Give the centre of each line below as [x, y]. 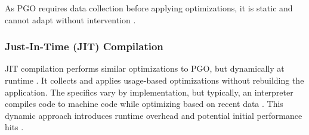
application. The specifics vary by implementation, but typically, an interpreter [149, 92]
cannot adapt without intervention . [70, 19]
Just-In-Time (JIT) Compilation [84, 46]
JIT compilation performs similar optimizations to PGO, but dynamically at [145, 68]
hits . [14, 127]
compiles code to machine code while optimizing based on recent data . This [144, 104]
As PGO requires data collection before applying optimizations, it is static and [149, 8]
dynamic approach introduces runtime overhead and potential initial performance [154, 115]
